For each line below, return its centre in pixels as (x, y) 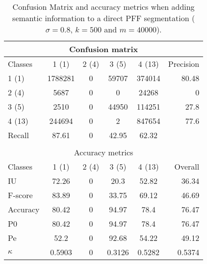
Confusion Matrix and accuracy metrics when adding (103, 7)
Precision (184, 64)
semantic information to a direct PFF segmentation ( (104, 18)
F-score (20, 195)
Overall (187, 166)
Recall (18, 135)
